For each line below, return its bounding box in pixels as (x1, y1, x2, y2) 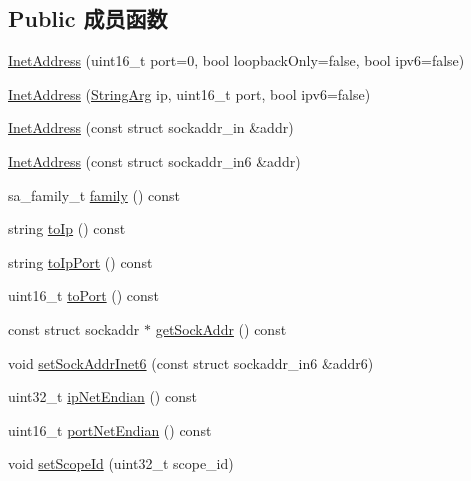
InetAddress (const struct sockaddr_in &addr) (8, 117, 294, 138)
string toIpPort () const (8, 251, 153, 272)
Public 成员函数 (8, 3, 168, 34)
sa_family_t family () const (8, 184, 181, 205)
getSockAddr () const (155, 318, 287, 339)
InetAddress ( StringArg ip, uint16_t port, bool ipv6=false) (8, 83, 371, 104)
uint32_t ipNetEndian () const (8, 386, 197, 407)
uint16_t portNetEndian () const (8, 419, 212, 440)
